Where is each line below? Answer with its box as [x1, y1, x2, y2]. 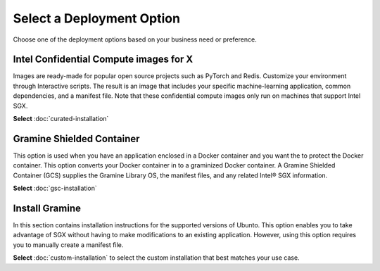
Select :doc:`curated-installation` [13, 115, 109, 123]
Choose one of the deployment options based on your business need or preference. [13, 35, 257, 44]
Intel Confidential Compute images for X [13, 53, 194, 65]
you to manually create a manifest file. [13, 240, 124, 249]
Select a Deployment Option [13, 11, 181, 26]
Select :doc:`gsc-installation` [13, 184, 98, 193]
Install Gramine [13, 202, 81, 214]
